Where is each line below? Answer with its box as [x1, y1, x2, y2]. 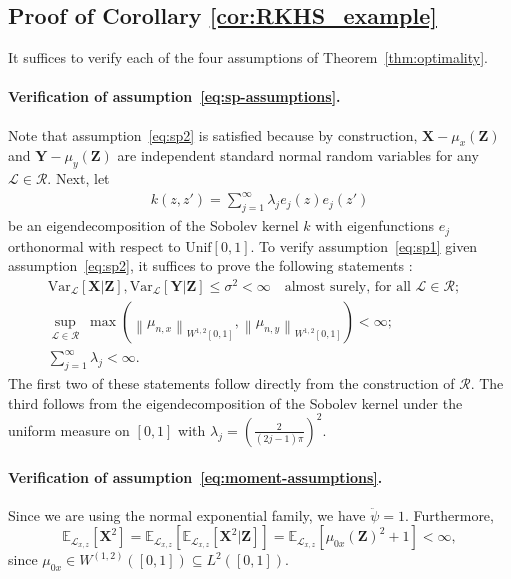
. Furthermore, [404, 504, 494, 525]
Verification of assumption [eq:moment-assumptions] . [8, 466, 383, 487]
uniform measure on [8, 419, 130, 440]
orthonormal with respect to [8, 235, 181, 256]
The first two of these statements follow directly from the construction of [8, 373, 455, 394]
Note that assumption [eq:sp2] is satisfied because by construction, [8, 124, 418, 145]
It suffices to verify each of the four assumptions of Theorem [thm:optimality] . [8, 47, 489, 68]
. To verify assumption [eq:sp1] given [250, 235, 478, 256]
